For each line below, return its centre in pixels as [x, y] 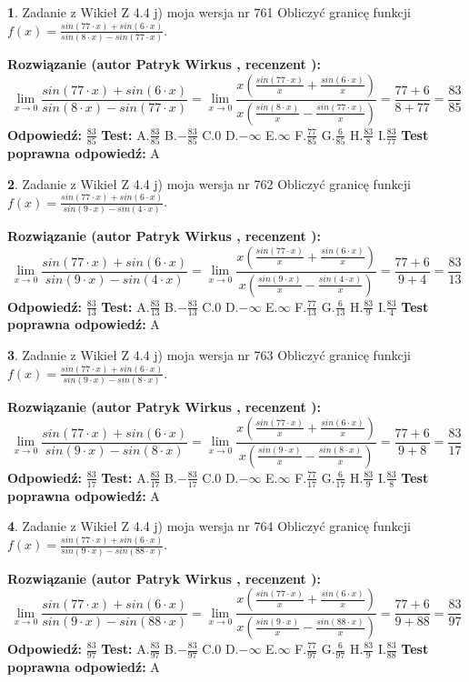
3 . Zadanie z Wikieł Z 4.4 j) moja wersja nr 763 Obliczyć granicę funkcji [209, 354]
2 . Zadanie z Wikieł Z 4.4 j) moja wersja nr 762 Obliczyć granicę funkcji [209, 183]
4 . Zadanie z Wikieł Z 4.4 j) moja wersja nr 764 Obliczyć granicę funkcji [209, 526]
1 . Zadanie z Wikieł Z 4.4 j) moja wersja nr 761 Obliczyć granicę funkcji [209, 12]
